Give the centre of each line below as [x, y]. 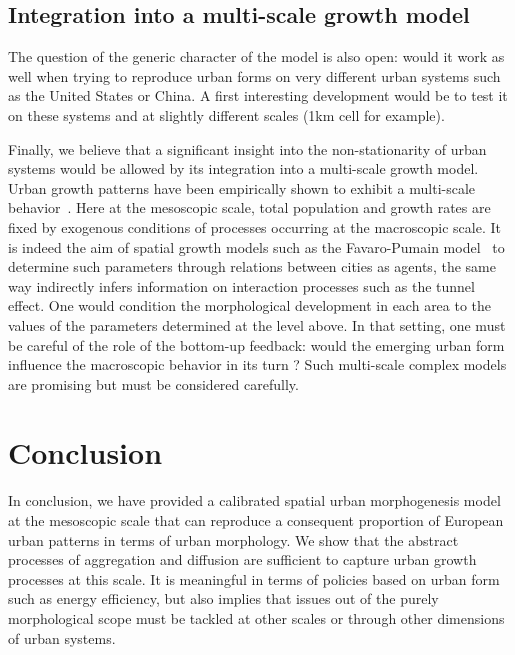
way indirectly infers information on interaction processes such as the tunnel [241, 285]
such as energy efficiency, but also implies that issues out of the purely [223, 598]
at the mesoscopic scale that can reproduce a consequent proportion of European [256, 520]
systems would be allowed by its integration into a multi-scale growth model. [243, 168]
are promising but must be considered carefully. [153, 383]
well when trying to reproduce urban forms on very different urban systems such [254, 75]
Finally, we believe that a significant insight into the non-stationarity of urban [247, 148]
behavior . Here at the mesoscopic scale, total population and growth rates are [249, 207]
